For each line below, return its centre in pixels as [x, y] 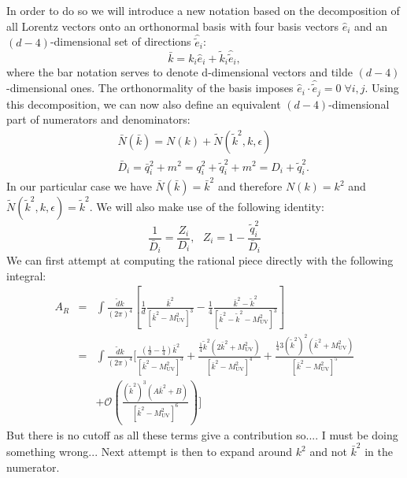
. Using [382, 88]
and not [328, 452]
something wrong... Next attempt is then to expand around [150, 452]
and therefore [250, 186]
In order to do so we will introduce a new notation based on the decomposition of [203, 10]
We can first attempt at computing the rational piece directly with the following [200, 260]
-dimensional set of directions [120, 41]
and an [371, 26]
